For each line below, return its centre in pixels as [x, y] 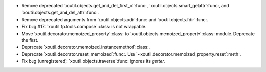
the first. [30, 40]
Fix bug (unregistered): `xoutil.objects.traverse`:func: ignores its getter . [93, 61]
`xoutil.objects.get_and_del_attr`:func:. [60, 13]
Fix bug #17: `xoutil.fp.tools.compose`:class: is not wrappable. [84, 27]
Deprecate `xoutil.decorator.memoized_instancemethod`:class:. [86, 47]
